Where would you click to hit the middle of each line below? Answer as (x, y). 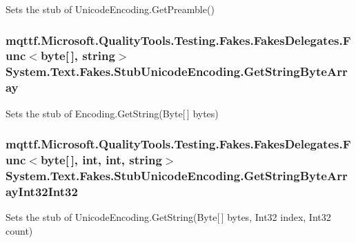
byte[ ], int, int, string (101, 160)
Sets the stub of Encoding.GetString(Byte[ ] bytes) (112, 113)
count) (19, 230)
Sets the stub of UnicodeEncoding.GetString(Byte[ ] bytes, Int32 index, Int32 (168, 217)
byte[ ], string (78, 56)
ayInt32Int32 (42, 191)
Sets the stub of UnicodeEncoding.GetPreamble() (110, 9)
